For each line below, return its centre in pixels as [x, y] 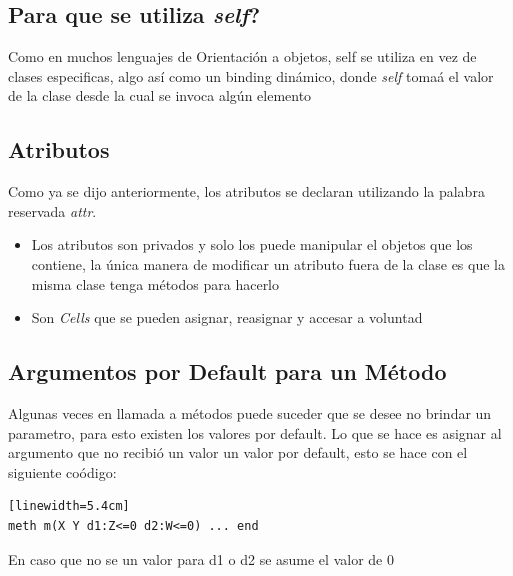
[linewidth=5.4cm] [69, 506]
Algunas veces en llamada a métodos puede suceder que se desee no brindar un [250, 412]
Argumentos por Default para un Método [227, 371]
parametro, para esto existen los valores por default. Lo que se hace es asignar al [255, 432]
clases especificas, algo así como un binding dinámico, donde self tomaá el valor [251, 75]
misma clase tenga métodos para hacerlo [155, 283]
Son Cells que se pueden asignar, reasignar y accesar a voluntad [227, 317]
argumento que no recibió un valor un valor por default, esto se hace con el [238, 452]
